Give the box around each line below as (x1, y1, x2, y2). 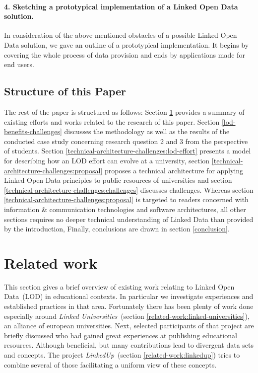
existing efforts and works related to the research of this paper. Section (4, 116, 220, 127)
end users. (4, 59, 34, 70)
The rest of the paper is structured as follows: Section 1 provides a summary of (4, 106, 245, 117)
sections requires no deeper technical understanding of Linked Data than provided (4, 214, 254, 224)
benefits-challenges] (4, 126, 62, 137)
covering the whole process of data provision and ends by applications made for (4, 49, 245, 60)
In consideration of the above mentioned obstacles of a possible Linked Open (4, 30, 237, 40)
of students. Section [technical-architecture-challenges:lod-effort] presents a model (4, 146, 251, 156)
